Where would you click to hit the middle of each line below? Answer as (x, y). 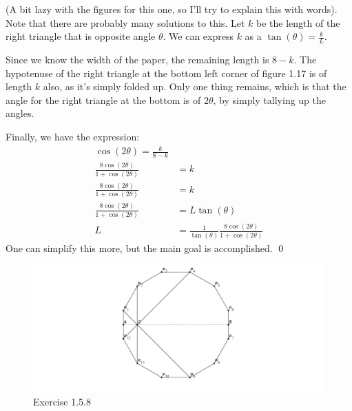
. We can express (198, 36)
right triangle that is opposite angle (81, 36)
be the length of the (298, 22)
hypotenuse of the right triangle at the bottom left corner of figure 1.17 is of (166, 73)
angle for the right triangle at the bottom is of (103, 99)
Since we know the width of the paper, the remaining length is (137, 60)
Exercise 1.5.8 (62, 402)
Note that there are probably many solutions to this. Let (125, 22)
